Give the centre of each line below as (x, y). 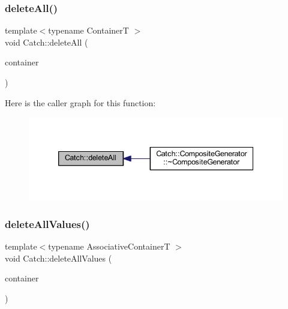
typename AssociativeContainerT (109, 246)
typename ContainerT (88, 30)
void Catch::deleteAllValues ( (58, 258)
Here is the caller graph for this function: (80, 102)
